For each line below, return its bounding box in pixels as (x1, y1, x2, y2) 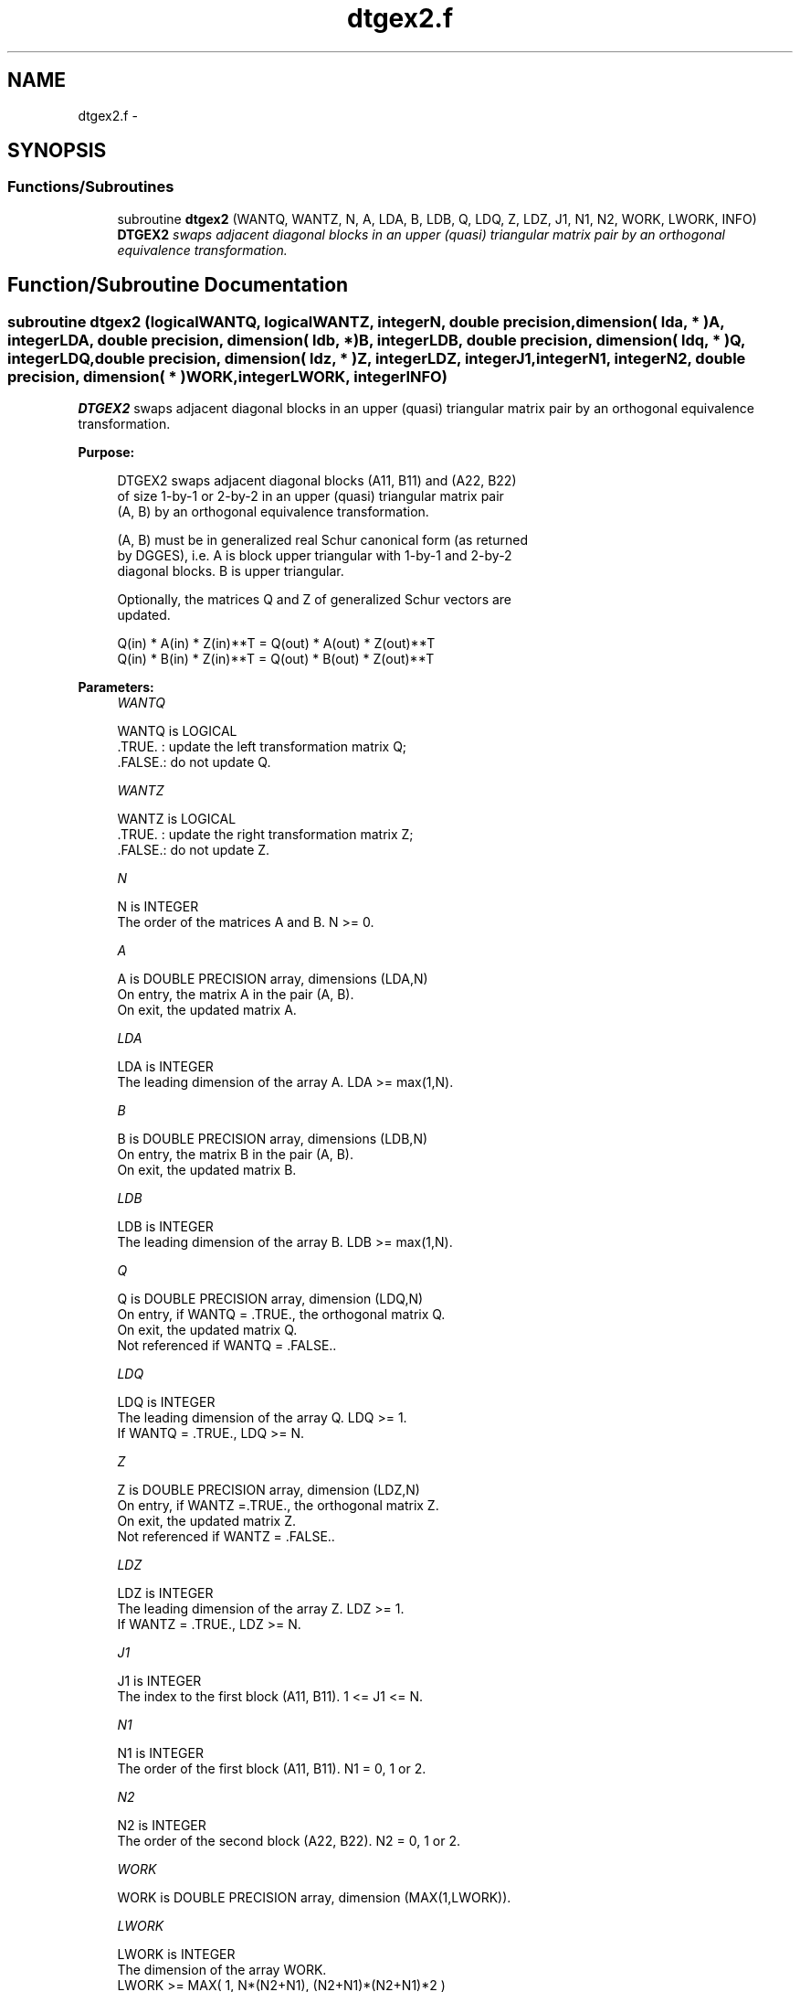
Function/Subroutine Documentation (7, 273, 349, 297)
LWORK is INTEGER (117, 1946, 236, 1963)
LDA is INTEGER (117, 1059, 214, 1075)
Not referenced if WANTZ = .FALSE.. (117, 1529, 335, 1545)
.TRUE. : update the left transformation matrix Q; (117, 739, 407, 755)
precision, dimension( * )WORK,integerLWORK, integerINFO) (7, 367, 447, 386)
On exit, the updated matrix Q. (117, 1322, 298, 1338)
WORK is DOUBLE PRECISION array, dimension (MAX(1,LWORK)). (117, 1890, 511, 1906)
